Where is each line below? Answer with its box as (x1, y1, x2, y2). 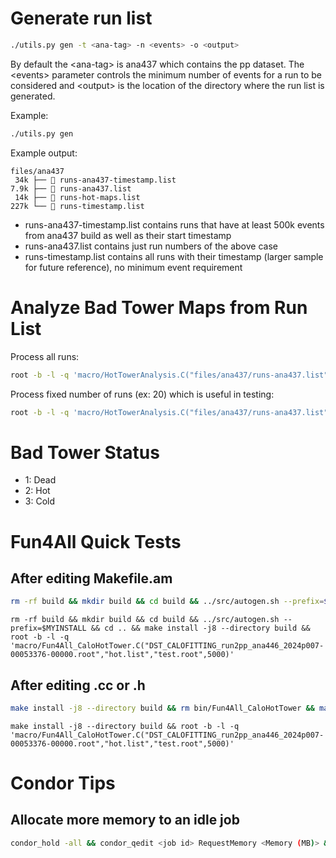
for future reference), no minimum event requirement (24, 261, 243, 273)
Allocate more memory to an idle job (10, 812, 240, 829)
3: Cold (24, 495, 55, 507)
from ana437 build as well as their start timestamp (24, 229, 232, 241)
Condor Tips (10, 772, 116, 795)
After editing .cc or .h (10, 677, 146, 694)
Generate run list (10, 7, 153, 30)
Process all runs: (10, 350, 80, 362)
